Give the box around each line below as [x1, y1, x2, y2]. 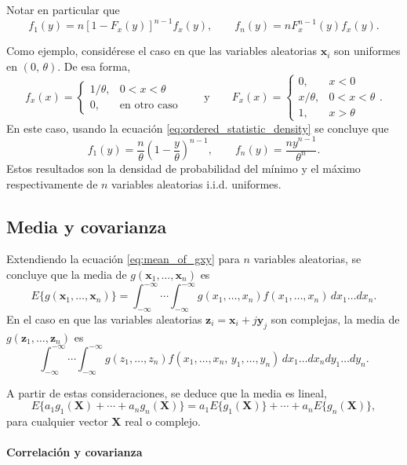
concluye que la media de [6, 266, 127, 282]
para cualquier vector [6, 412, 108, 429]
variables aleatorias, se [253, 251, 362, 267]
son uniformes [334, 42, 401, 59]
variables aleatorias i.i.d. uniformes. [111, 175, 282, 192]
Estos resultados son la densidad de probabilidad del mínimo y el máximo [6, 160, 361, 177]
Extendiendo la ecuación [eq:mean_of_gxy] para [6, 251, 240, 267]
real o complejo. [125, 412, 201, 429]
